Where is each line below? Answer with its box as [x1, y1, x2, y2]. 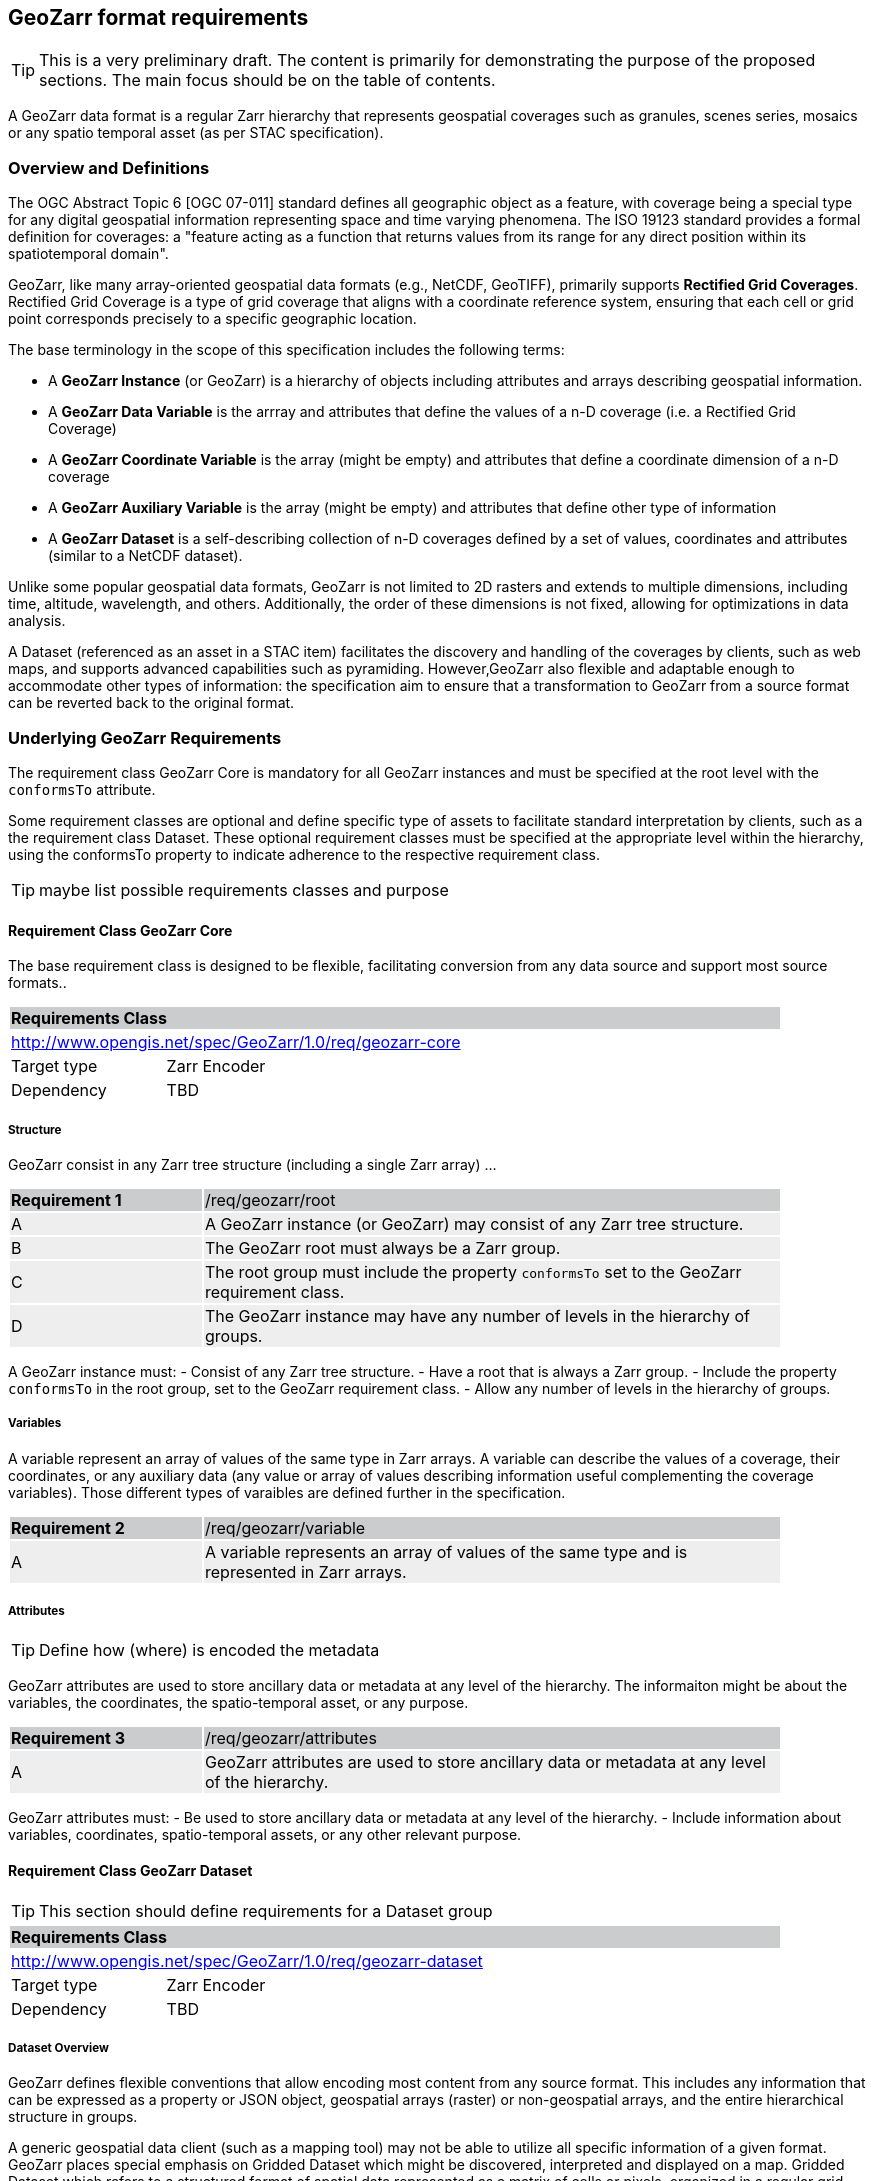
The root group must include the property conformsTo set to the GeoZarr [205, 1261, 742, 1282]
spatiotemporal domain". [8, 245, 169, 263]
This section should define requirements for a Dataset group [39, 1900, 493, 1921]
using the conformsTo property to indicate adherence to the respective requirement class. [8, 845, 600, 863]
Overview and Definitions [8, 157, 210, 178]
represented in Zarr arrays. [205, 1561, 407, 1582]
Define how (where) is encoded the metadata [39, 1640, 380, 1661]
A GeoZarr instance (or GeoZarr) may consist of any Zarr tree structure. [205, 1213, 744, 1234]
